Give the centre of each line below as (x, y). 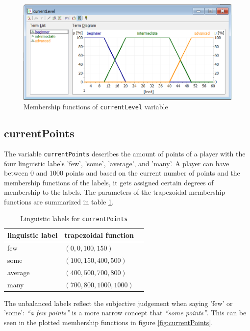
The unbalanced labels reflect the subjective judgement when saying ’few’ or (118, 303)
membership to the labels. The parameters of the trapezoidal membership (115, 192)
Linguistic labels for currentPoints (74, 218)
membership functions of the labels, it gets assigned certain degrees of (109, 182)
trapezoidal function (99, 235)
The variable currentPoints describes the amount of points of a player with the (125, 153)
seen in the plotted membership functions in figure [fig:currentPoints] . (109, 322)
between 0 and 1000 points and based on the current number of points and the (122, 173)
